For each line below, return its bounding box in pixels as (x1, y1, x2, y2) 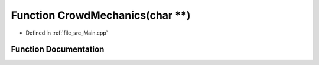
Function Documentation (11, 45, 105, 54)
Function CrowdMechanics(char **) (11, 9, 191, 22)
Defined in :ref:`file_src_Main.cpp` (25, 29, 109, 36)
